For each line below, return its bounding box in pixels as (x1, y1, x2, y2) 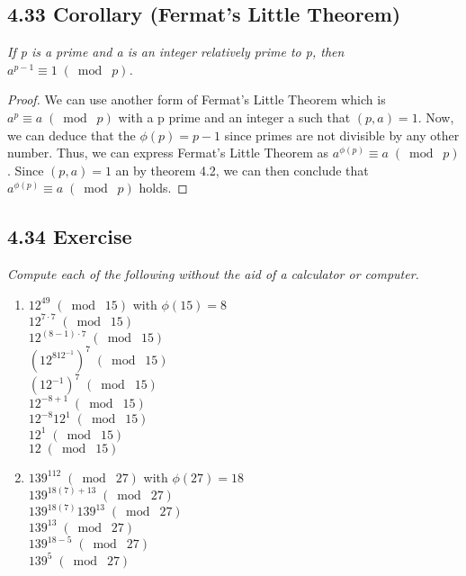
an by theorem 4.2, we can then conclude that (115, 160, 369, 179)
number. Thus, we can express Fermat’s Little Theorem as (7, 143, 329, 162)
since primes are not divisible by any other (224, 125, 460, 144)
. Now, (417, 107, 454, 126)
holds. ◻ (139, 178, 188, 197)
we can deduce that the (7, 125, 136, 144)
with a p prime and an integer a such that (118, 107, 351, 126)
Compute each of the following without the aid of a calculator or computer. (7, 265, 419, 283)
